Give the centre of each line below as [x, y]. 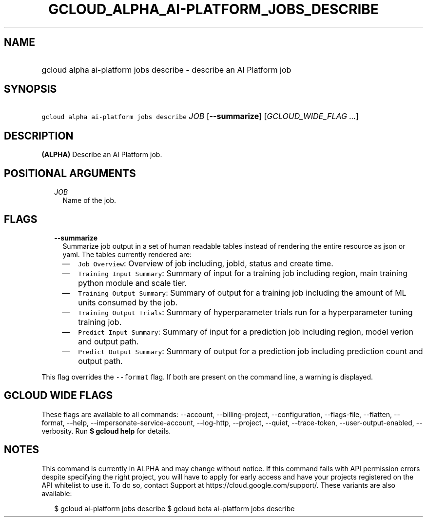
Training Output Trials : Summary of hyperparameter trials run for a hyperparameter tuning [245, 312]
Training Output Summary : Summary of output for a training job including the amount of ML [242, 292]
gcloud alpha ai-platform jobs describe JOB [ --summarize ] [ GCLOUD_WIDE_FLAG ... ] [200, 116]
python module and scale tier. [132, 283]
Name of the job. [89, 200]
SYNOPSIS [30, 89]
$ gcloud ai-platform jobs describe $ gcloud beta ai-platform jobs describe [175, 508]
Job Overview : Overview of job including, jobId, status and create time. [206, 263]
